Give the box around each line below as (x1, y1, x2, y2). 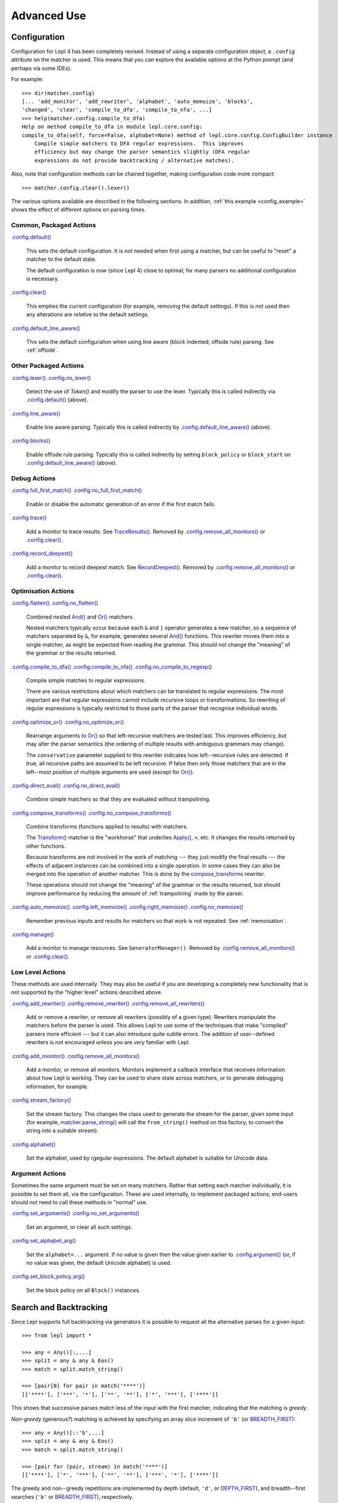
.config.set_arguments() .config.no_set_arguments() (11, 1210, 140, 1217)
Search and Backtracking (11, 1302, 108, 1312)
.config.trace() (11, 514, 47, 521)
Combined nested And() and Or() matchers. (26, 613, 134, 620)
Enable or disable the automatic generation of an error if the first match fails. (26, 500, 216, 507)
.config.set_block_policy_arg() (11, 1273, 85, 1280)
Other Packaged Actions (11, 361, 84, 370)
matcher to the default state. (26, 256, 97, 263)
